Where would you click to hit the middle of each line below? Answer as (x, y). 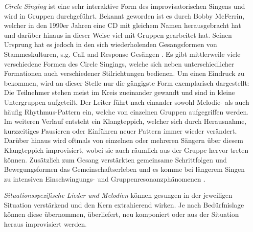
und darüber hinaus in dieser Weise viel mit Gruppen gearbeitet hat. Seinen (118, 35)
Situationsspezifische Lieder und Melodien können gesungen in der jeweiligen (118, 195)
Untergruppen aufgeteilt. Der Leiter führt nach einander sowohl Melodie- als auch (126, 102)
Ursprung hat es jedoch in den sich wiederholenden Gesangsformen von (111, 44)
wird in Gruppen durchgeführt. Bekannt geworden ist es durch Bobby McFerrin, (124, 15)
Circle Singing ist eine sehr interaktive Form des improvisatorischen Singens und (125, 6)
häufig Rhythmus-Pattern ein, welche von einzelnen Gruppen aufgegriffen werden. (126, 111)
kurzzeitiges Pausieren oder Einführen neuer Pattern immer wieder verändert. (120, 130)
